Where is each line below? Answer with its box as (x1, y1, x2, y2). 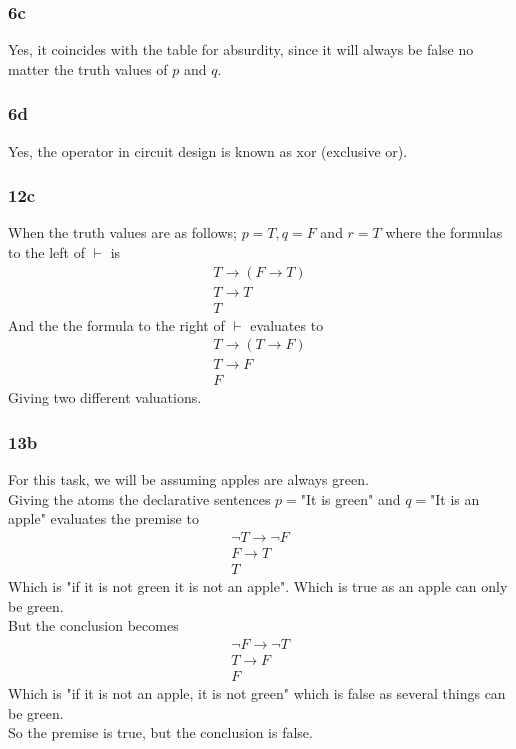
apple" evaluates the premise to (8, 508, 199, 529)
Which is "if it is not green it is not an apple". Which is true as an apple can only (8, 576, 508, 597)
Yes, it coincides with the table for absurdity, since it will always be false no (8, 39, 474, 60)
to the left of (8, 242, 85, 263)
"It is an (430, 488, 480, 509)
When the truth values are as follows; (8, 222, 237, 243)
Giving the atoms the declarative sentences (8, 488, 271, 509)
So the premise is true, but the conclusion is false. (8, 722, 313, 743)
